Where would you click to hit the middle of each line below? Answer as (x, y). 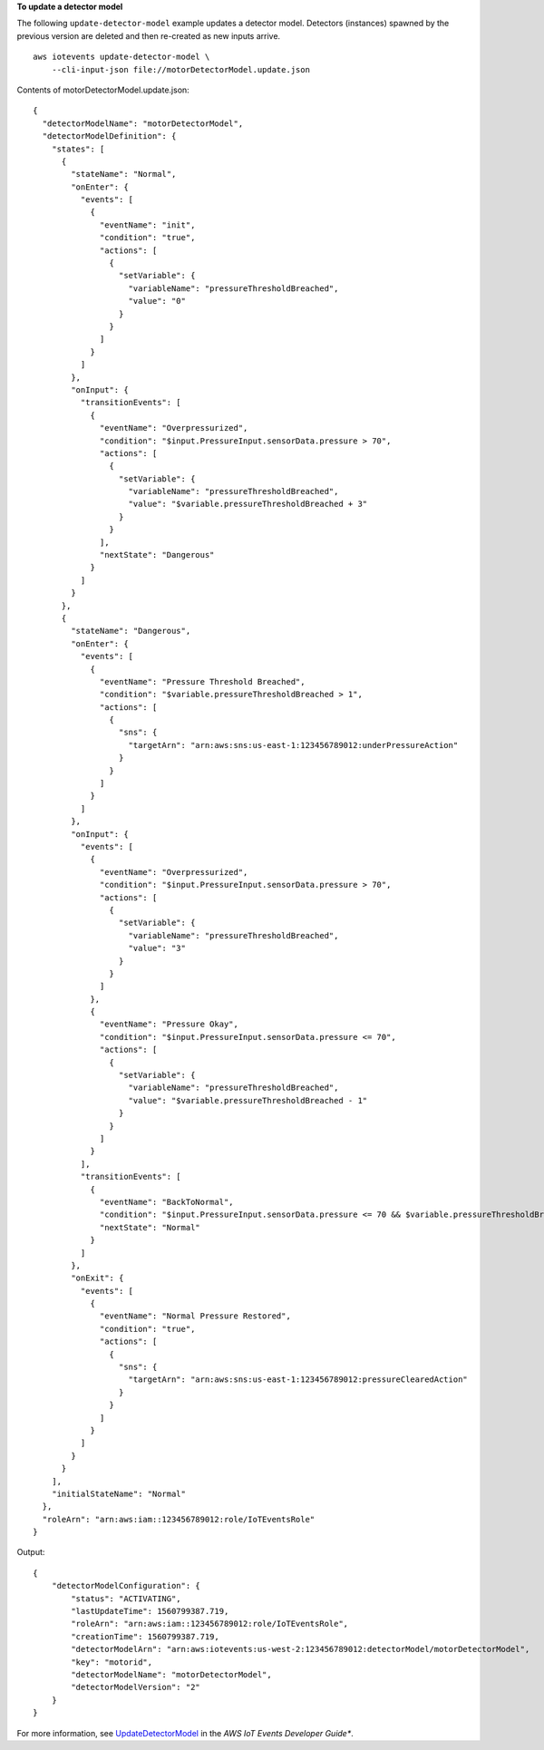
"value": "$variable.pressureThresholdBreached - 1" (248, 1100)
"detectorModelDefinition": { (109, 136)
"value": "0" (157, 301)
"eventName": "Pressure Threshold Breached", (203, 681)
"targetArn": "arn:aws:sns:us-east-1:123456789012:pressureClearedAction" (298, 1380)
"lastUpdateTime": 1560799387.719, (150, 1611)
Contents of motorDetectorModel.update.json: (103, 90)
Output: (31, 1552)
